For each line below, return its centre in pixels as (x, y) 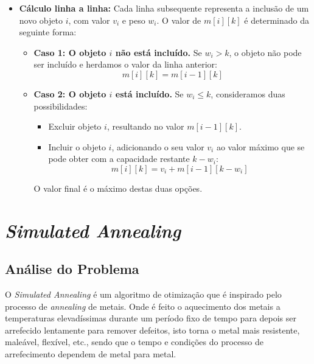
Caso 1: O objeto (70, 52)
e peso (134, 20)
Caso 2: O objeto (70, 93)
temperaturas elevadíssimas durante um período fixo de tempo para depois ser (151, 318)
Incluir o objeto (77, 146)
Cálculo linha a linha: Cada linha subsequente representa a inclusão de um (164, 8)
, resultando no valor (145, 126)
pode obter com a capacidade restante (119, 159)
